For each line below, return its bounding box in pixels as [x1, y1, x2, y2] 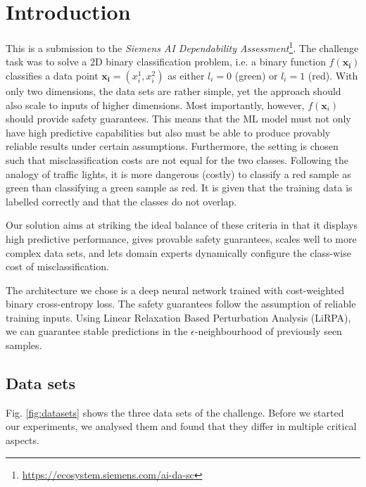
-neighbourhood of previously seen [194, 324, 342, 339]
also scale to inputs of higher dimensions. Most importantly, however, [6, 97, 305, 112]
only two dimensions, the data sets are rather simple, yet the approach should [6, 83, 341, 98]
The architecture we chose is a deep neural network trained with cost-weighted [6, 282, 345, 297]
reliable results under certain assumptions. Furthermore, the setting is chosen [6, 139, 339, 153]
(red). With [308, 68, 358, 82]
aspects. [6, 433, 39, 448]
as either [168, 68, 205, 82]
